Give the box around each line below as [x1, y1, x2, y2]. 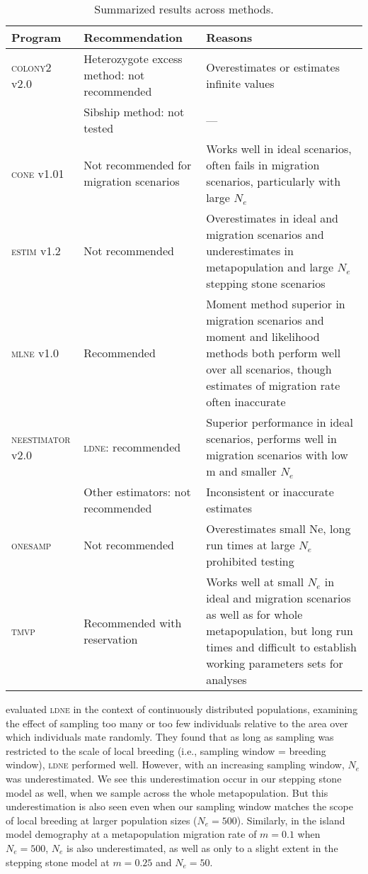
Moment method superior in [206, 296, 345, 312]
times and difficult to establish [206, 639, 357, 655]
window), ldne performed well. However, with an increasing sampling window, [6, 757, 345, 772]
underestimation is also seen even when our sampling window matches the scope [6, 799, 353, 814]
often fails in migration [206, 157, 320, 173]
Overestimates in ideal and [206, 210, 339, 226]
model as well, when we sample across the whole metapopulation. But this [6, 785, 328, 800]
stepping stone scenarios [206, 275, 326, 291]
